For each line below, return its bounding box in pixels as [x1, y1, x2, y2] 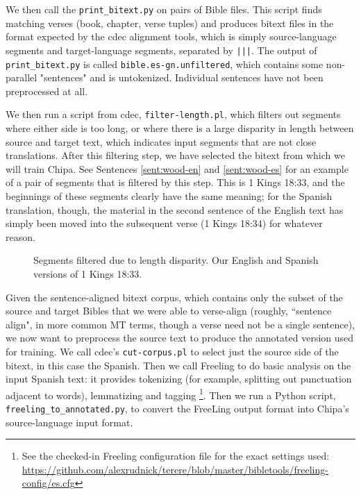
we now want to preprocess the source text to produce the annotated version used [6, 330, 354, 345]
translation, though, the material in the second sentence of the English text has [6, 202, 344, 217]
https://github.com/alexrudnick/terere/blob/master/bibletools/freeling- [22, 462, 328, 476]
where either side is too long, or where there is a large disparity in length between [6, 121, 354, 135]
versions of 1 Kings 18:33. [33, 266, 142, 280]
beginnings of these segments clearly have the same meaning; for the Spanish [6, 188, 333, 203]
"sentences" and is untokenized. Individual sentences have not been [40, 70, 324, 85]
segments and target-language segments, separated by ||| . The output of [6, 42, 317, 57]
